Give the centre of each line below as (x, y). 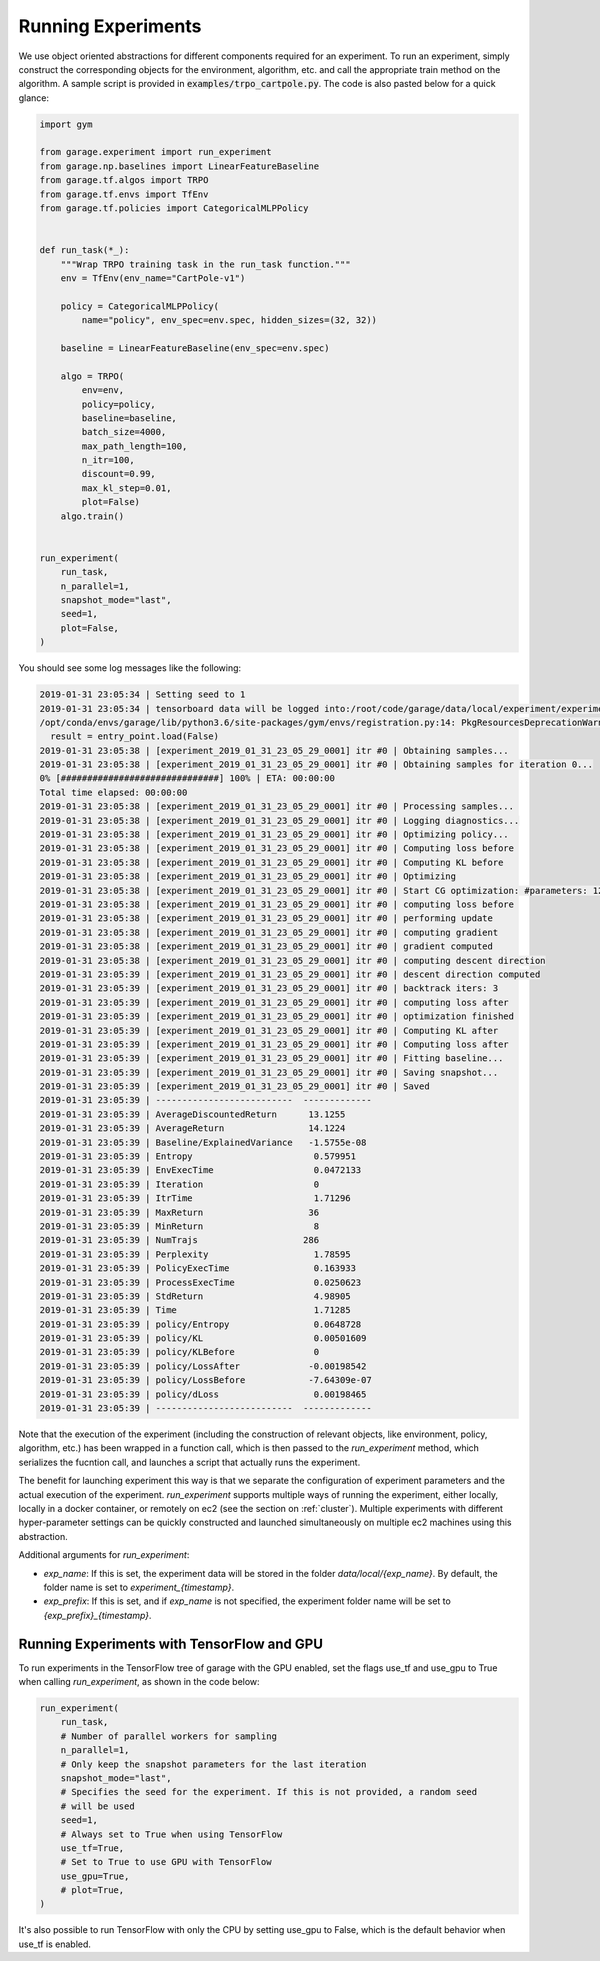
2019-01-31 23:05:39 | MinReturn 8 (179, 1226)
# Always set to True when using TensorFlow (171, 1834)
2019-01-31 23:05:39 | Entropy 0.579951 (198, 1156)
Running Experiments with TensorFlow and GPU (171, 1643)
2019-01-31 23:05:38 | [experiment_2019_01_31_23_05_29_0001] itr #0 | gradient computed (266, 946)
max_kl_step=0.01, (126, 488)
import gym (66, 124)
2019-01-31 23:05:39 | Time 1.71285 (195, 1310)
